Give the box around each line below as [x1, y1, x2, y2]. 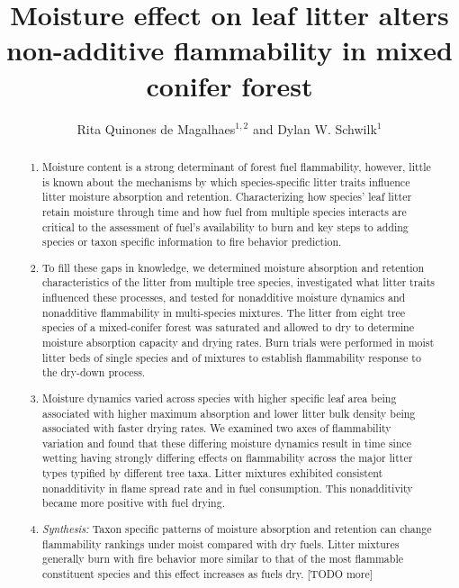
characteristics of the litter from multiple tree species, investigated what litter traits [42, 275, 435, 290]
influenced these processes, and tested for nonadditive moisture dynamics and [42, 290, 406, 305]
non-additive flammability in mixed [6, 32, 453, 68]
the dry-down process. [42, 365, 146, 380]
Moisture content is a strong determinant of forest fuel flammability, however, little [42, 158, 431, 174]
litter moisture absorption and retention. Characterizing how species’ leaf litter [42, 189, 412, 204]
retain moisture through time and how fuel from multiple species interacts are [42, 204, 407, 219]
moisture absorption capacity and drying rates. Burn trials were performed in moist [42, 335, 435, 349]
